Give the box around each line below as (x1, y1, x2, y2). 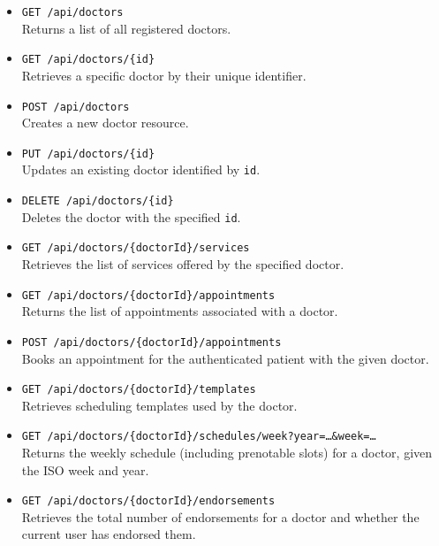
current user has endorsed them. (21, 525, 196, 543)
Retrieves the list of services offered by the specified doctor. (21, 255, 344, 273)
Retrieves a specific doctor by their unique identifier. (21, 65, 307, 84)
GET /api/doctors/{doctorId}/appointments (21, 288, 276, 302)
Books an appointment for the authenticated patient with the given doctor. (21, 349, 429, 367)
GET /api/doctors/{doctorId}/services (21, 242, 250, 255)
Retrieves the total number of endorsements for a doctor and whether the (21, 507, 420, 526)
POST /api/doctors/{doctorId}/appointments (21, 335, 282, 349)
